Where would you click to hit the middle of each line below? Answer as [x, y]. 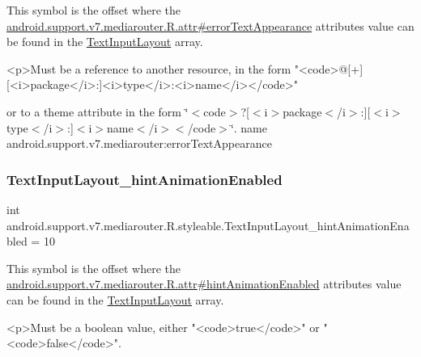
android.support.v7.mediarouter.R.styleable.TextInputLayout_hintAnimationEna [208, 225]
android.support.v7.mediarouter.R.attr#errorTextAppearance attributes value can [210, 25]
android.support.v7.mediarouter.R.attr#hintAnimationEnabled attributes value [204, 284]
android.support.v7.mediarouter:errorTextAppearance [139, 143]
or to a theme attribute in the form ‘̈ [98, 111]
